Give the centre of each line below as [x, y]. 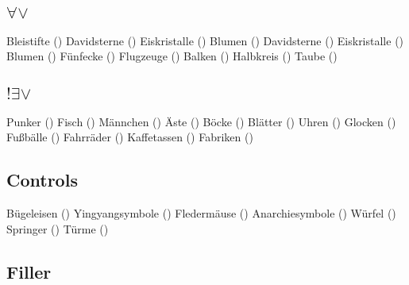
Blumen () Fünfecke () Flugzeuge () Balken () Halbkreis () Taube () [172, 56]
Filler [29, 271]
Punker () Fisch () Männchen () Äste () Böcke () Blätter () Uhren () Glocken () [201, 121]
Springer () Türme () [58, 228]
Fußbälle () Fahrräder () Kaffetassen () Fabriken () [130, 137]
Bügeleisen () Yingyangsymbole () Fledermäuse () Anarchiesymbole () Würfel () [201, 213]
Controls [42, 180]
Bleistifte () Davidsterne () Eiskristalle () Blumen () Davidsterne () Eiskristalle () [205, 40]
